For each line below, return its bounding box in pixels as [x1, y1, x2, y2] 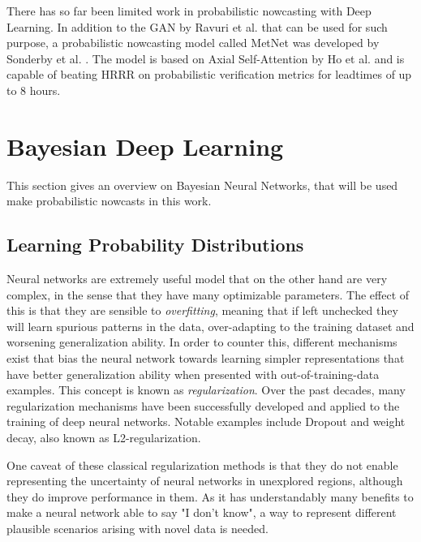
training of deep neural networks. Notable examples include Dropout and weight [6, 413, 406, 430]
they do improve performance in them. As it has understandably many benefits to [6, 488, 414, 505]
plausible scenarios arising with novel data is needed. [6, 519, 268, 536]
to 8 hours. [6, 81, 61, 98]
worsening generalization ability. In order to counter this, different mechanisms [6, 333, 397, 351]
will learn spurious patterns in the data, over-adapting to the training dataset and [6, 317, 415, 334]
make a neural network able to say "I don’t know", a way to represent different [6, 504, 397, 521]
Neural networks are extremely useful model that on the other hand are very [6, 270, 388, 287]
